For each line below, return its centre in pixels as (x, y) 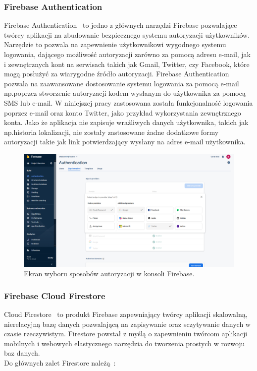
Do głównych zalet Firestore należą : (60, 363)
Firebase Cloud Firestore (55, 295)
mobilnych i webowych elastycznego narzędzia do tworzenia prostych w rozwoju (125, 343)
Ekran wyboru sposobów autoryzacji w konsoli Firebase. (109, 274)
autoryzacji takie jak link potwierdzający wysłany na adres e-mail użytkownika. (125, 142)
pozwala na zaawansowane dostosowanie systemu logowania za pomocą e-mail (122, 83)
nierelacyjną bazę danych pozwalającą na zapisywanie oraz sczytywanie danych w (127, 324)
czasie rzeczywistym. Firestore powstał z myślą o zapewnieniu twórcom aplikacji (126, 334)
